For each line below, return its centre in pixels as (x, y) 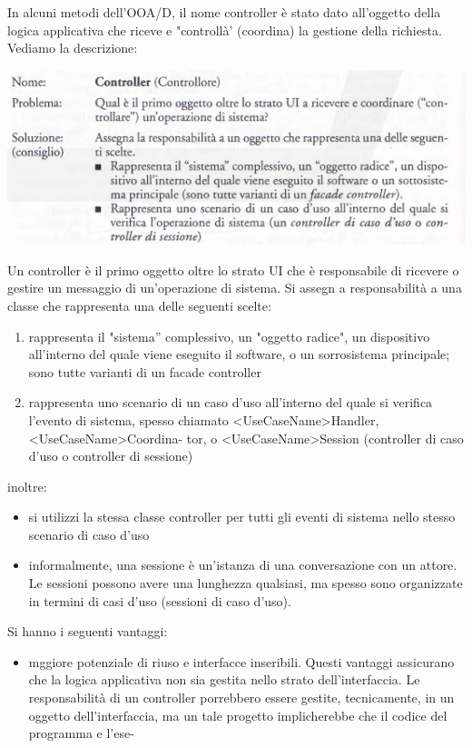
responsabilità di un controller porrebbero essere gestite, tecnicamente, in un (241, 698)
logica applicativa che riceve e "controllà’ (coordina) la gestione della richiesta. (225, 30)
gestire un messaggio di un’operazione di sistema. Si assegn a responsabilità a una (235, 288)
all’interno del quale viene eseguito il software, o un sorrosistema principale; (239, 354)
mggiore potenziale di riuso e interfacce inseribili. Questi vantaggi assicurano (241, 661)
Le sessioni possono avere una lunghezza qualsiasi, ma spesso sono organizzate (246, 583)
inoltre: (27, 486)
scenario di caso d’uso (89, 534)
